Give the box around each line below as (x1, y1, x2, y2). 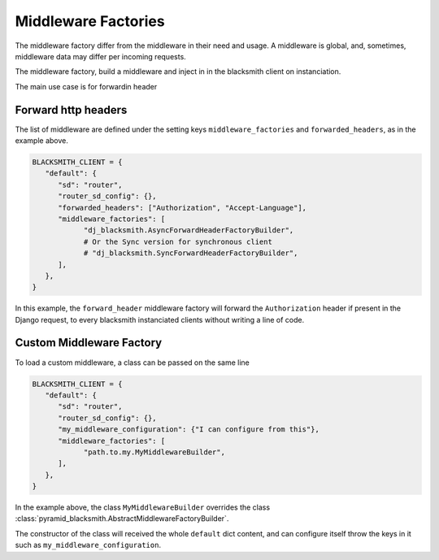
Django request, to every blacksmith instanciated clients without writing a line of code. (15, 315, 305, 324)
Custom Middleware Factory (15, 336, 163, 349)
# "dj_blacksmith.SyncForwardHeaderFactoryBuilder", (83, 249, 298, 258)
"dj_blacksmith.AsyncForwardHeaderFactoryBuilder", (83, 226, 294, 235)
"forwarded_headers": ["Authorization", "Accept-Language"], (58, 203, 307, 212)
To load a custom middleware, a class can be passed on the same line (15, 358, 250, 367)
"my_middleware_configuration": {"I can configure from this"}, (58, 425, 320, 434)
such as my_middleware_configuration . (15, 540, 162, 550)
